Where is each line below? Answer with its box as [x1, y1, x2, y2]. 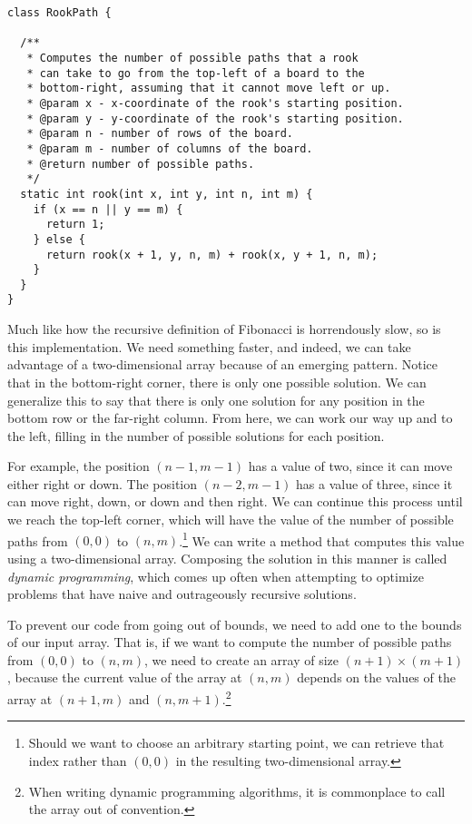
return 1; [45, 218, 105, 231]
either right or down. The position [7, 474, 198, 493]
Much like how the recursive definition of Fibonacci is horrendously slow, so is [7, 319, 441, 338]
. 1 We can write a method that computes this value [179, 528, 465, 550]
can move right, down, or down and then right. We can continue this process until [7, 492, 463, 511]
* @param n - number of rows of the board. [26, 127, 293, 141]
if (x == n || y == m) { [33, 202, 183, 216]
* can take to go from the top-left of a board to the [26, 66, 365, 80]
